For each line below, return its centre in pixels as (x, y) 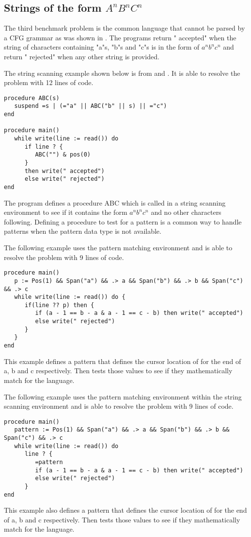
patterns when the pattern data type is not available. (83, 231)
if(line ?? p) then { (59, 305)
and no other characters (186, 212)
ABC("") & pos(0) (63, 155)
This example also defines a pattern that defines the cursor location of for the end (125, 510)
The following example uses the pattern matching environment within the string (123, 396)
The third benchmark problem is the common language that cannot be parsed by (125, 28)
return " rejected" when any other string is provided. (82, 56)
